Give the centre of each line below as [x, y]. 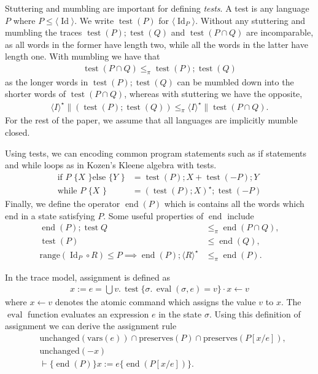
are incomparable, [280, 32]
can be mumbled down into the [235, 81]
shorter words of [36, 94]
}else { [100, 177]
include [241, 215]
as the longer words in [47, 81]
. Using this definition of [255, 314]
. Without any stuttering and [250, 20]
